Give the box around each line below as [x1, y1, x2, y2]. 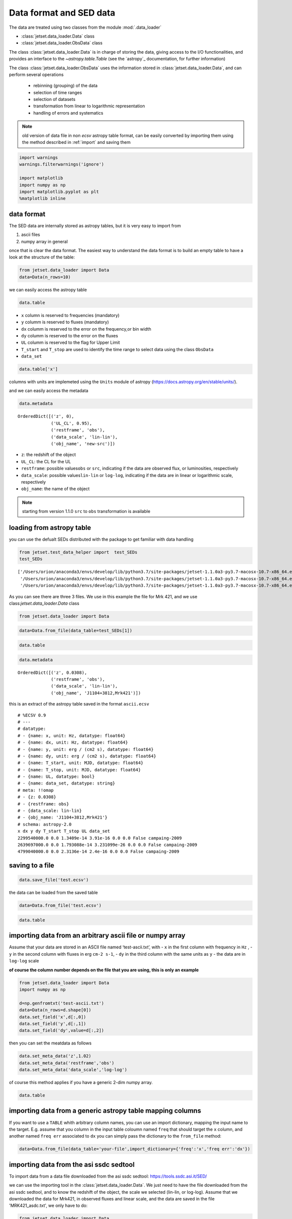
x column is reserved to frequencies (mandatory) [21, 312, 120, 318]
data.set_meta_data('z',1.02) [19, 1053, 91, 1059]
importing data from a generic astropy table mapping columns [9, 1107, 201, 1115]
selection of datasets [33, 97, 75, 102]
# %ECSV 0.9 [18, 712, 46, 718]
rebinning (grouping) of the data [33, 83, 98, 89]
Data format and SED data [9, 7, 115, 18]
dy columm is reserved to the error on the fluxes [21, 333, 118, 338]
